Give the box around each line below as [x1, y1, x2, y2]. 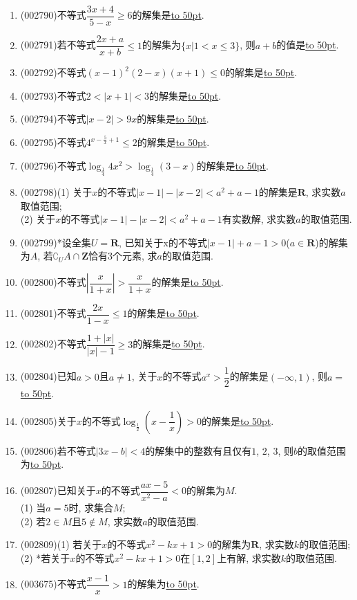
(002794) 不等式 [20, 111, 86, 126]
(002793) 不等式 [20, 88, 86, 102]
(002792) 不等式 [20, 65, 86, 80]
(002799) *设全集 [20, 235, 91, 249]
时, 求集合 [68, 500, 113, 515]
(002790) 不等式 [20, 8, 86, 22]
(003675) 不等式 [20, 576, 86, 591]
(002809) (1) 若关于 [20, 537, 102, 552]
